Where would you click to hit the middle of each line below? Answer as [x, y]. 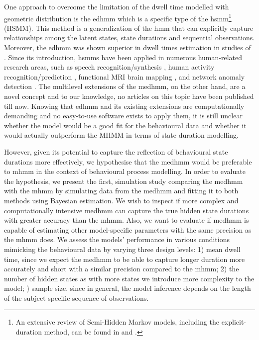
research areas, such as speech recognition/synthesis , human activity [109, 67]
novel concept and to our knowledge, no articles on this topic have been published [129, 96]
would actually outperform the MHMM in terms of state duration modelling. [121, 135]
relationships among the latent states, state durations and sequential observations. [129, 38]
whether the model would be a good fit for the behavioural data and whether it [125, 125]
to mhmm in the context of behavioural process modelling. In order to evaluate [125, 171]
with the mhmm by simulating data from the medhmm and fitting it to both [121, 191]
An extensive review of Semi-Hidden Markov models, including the [117, 322]
